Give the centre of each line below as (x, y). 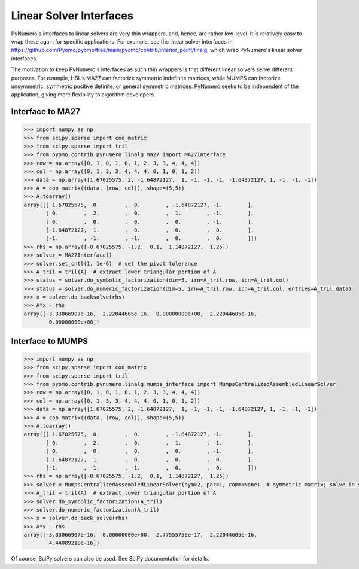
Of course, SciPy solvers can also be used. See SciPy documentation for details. (110, 559)
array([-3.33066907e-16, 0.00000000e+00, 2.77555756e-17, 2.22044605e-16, (140, 535)
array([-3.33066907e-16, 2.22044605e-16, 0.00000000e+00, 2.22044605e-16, (140, 314)
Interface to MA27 (45, 112)
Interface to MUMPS (50, 341)
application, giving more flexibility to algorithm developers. (83, 95)
